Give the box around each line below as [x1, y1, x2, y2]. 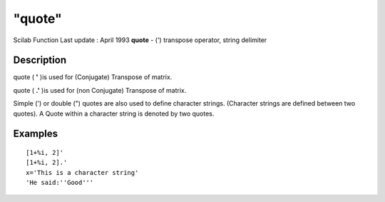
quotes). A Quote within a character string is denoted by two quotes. [13, 109, 215, 118]
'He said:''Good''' [26, 178, 94, 187]
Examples [13, 128, 58, 140]
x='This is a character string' [26, 168, 139, 176]
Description [13, 54, 67, 66]
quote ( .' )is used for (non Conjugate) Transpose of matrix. [13, 86, 187, 94]
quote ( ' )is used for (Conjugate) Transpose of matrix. [13, 73, 173, 81]
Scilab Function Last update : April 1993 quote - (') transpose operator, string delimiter [13, 36, 267, 44]
